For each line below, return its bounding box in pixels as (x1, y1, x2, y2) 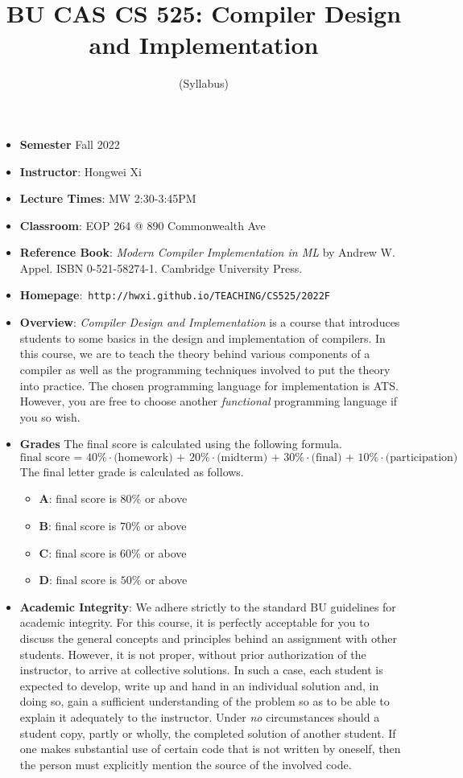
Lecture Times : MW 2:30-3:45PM (19, 190, 196, 207)
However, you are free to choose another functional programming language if (19, 393, 398, 410)
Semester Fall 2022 (19, 135, 120, 152)
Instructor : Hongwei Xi (19, 163, 142, 179)
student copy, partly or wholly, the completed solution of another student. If (19, 724, 396, 741)
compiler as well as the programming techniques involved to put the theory (19, 360, 391, 377)
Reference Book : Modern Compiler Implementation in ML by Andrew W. (19, 244, 395, 261)
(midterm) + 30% (217, 451, 305, 463)
